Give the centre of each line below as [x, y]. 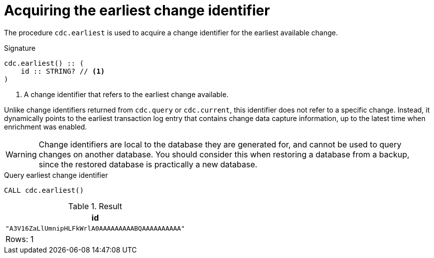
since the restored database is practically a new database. [148, 164]
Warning [21, 154]
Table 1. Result [95, 206]
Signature [20, 48]
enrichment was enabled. [46, 127]
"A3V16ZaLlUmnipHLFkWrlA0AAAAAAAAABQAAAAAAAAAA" [95, 228]
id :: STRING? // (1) [63, 71]
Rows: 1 [20, 239]
